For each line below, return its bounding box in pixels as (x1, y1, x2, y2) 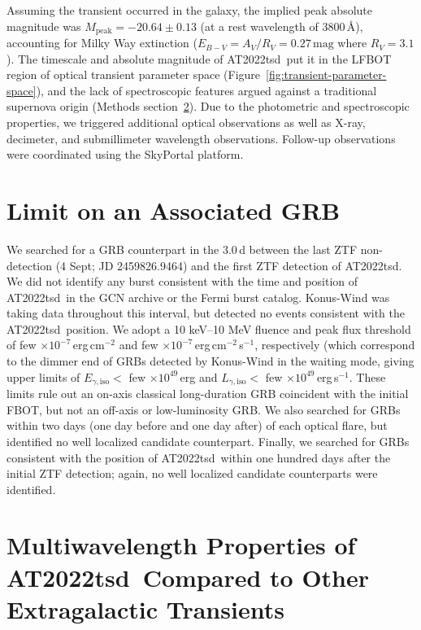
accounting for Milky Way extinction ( (7, 34, 197, 51)
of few (7, 336, 37, 353)
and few (119, 336, 158, 353)
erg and (180, 368, 218, 385)
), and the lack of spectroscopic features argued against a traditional (36, 81, 377, 98)
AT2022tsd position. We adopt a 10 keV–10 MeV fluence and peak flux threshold (7, 320, 411, 337)
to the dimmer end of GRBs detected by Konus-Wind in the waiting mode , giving (7, 352, 414, 370)
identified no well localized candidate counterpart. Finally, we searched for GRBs (7, 432, 410, 449)
